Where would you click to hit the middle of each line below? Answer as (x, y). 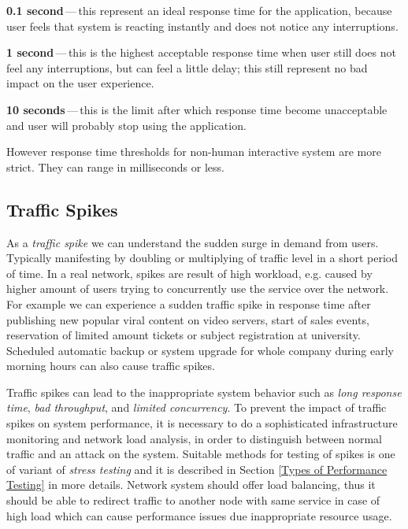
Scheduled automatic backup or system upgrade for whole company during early (200, 350)
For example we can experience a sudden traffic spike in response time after (189, 303)
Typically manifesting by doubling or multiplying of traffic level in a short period (202, 258)
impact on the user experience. (80, 83)
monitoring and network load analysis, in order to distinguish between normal (194, 438)
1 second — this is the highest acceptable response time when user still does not (201, 52)
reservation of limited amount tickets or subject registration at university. (184, 335)
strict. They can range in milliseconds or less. (115, 166)
